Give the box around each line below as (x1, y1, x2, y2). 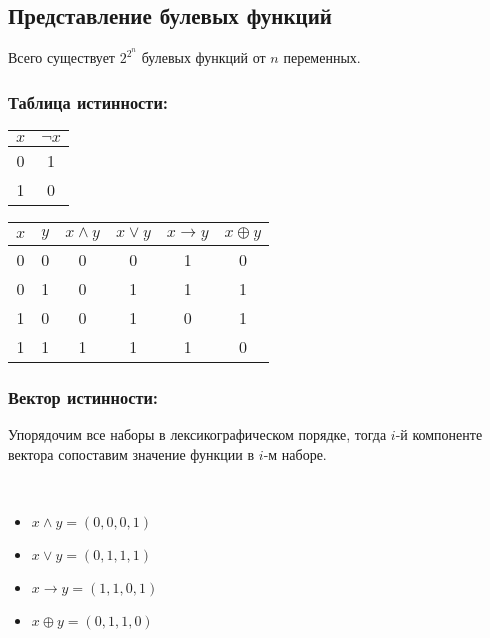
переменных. (283, 47, 361, 68)
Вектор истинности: (8, 385, 159, 409)
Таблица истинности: (8, 89, 169, 114)
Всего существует (8, 47, 115, 68)
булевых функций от (141, 47, 266, 68)
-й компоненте (395, 424, 483, 445)
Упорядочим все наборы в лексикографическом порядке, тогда (8, 424, 387, 445)
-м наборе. (263, 443, 327, 464)
